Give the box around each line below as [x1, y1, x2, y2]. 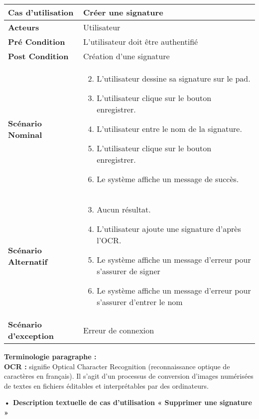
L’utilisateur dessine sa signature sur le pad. [97, 73, 251, 84]
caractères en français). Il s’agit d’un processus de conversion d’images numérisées [4, 371, 254, 381]
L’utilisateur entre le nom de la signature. [97, 123, 242, 134]
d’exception [8, 330, 54, 341]
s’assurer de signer [97, 265, 160, 277]
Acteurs [8, 21, 39, 33]
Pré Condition [8, 36, 65, 47]
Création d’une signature [83, 50, 170, 62]
